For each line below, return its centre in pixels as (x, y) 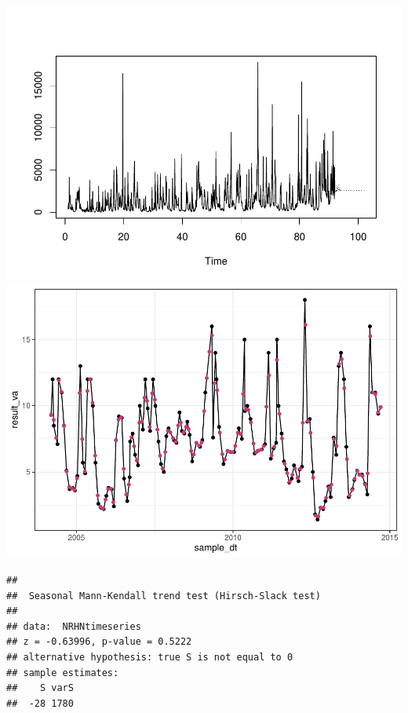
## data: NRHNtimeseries (74, 626)
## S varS (40, 688)
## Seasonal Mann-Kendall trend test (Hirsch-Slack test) (164, 596)
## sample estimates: (63, 673)
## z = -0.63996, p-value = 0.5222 (99, 642)
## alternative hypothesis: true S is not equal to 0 (150, 657)
